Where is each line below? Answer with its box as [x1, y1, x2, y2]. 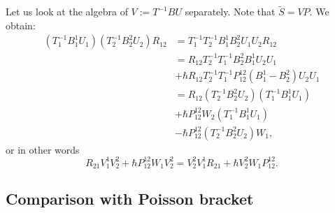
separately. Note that [185, 4, 276, 19]
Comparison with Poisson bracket [6, 188, 254, 210]
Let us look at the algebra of [6, 4, 128, 19]
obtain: [6, 17, 36, 32]
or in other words [6, 142, 80, 156]
